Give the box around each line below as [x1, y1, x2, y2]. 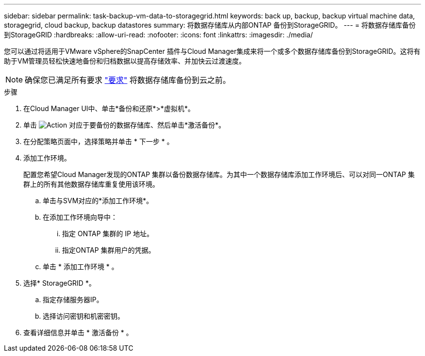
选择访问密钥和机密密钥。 [43, 312, 124, 320]
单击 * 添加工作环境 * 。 [43, 262, 118, 271]
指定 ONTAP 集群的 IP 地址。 [62, 229, 154, 238]
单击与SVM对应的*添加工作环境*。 [43, 196, 153, 205]
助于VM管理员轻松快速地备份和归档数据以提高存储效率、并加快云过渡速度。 [4, 57, 246, 65]
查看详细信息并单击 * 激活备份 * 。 [23, 328, 133, 337]
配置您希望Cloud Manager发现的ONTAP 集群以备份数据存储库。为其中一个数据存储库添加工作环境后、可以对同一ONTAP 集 [23, 170, 415, 178]
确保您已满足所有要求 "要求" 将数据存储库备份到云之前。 [25, 75, 231, 85]
